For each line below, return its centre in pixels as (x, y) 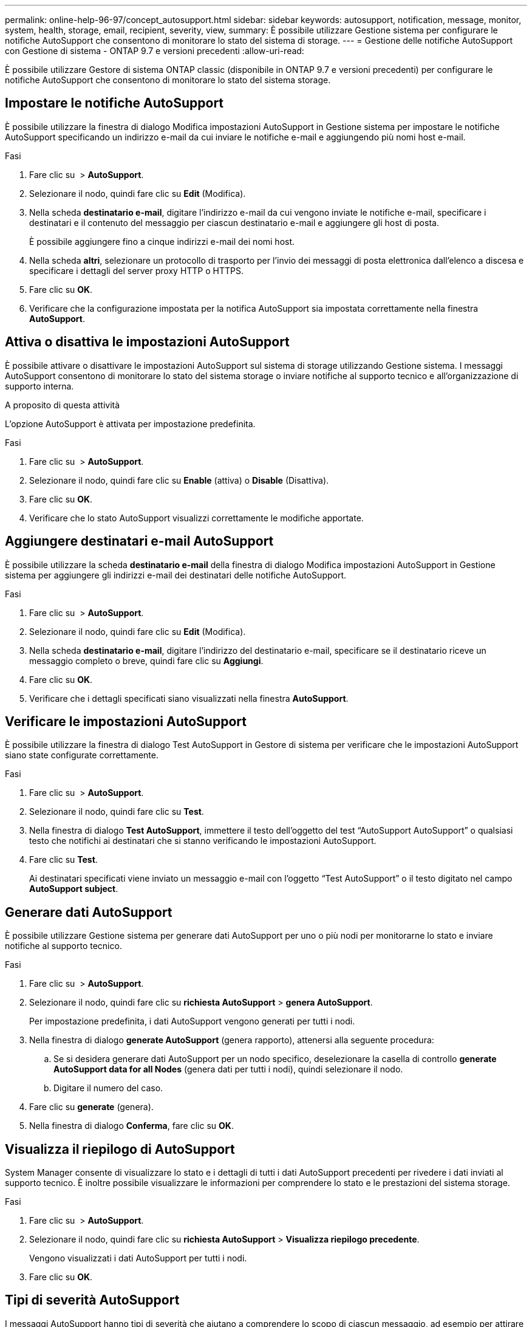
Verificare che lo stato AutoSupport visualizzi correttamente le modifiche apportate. (196, 518)
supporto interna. (39, 386)
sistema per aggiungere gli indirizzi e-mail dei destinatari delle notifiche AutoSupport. (176, 575)
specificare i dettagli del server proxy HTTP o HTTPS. (137, 270)
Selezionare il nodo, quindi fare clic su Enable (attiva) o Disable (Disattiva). (179, 480)
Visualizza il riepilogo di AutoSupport (120, 1149)
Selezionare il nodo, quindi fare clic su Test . (117, 812)
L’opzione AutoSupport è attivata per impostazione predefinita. (130, 423)
